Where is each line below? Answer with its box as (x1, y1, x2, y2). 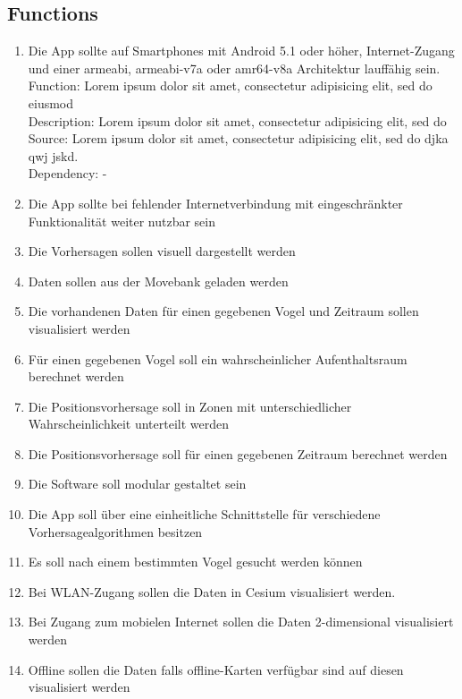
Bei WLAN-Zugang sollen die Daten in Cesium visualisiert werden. (28, 582, 396, 601)
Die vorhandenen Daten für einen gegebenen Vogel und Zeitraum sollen (28, 302, 419, 320)
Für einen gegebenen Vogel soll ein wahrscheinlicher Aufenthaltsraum (28, 349, 407, 368)
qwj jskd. (28, 146, 79, 165)
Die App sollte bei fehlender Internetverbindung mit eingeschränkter (28, 193, 403, 212)
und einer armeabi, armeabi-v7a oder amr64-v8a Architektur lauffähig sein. (28, 58, 441, 77)
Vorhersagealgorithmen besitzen (28, 522, 203, 541)
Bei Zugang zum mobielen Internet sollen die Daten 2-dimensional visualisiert (28, 612, 454, 631)
